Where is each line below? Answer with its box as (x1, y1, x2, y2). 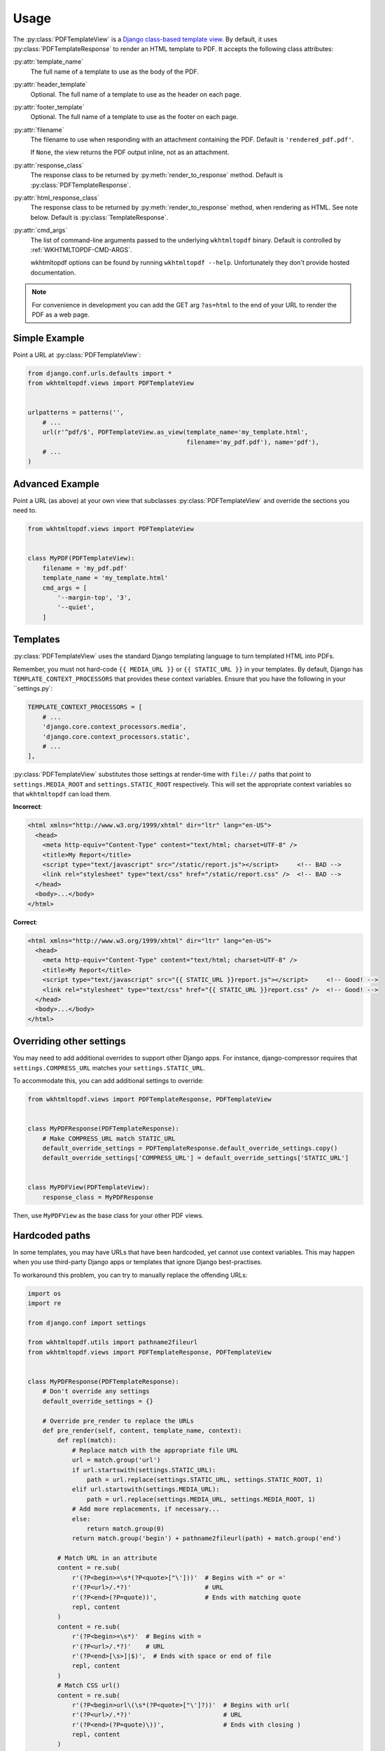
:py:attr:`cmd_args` (13, 226, 68, 235)
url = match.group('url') (71, 1456, 161, 1464)
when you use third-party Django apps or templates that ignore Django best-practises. (13, 1258, 262, 1266)
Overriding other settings (13, 1035, 126, 1047)
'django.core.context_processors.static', (42, 733, 190, 740)
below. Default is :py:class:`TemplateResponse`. (30, 213, 169, 221)
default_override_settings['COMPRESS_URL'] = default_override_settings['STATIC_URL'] (42, 1154, 349, 1162)
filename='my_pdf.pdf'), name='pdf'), (186, 438, 320, 446)
